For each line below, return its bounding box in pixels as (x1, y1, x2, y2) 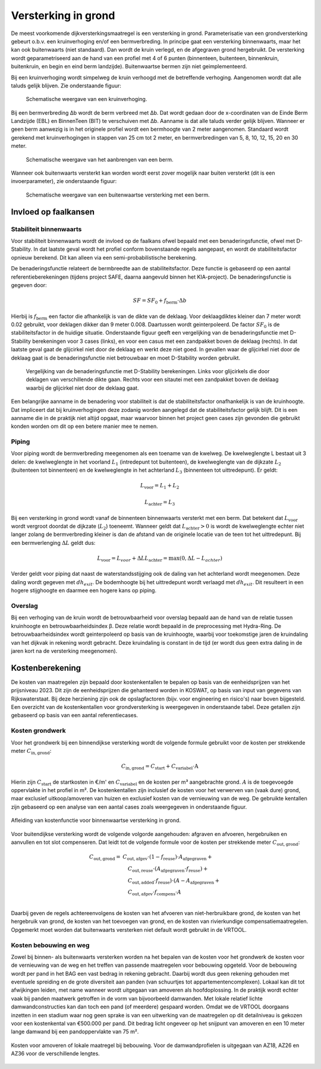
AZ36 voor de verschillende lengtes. (11, 1050, 100, 1057)
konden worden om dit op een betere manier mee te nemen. (11, 422, 158, 430)
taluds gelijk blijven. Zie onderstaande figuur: (11, 82, 122, 89)
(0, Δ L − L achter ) (179, 554, 223, 563)
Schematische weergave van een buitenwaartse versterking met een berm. (26, 191, 210, 198)
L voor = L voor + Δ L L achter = (97, 554, 168, 563)
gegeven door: (11, 281, 47, 288)
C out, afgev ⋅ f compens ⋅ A (128, 889, 181, 897)
